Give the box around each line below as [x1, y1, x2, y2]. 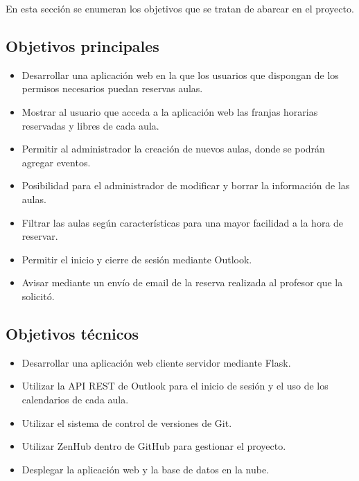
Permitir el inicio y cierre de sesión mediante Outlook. [21, 252, 252, 266]
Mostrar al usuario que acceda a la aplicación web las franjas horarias [21, 104, 318, 119]
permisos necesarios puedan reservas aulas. [21, 81, 203, 96]
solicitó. [21, 288, 55, 303]
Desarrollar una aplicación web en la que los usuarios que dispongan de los [21, 67, 339, 82]
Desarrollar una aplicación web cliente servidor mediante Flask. [21, 355, 291, 369]
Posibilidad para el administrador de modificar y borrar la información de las [21, 178, 350, 193]
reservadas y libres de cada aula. [21, 118, 159, 132]
